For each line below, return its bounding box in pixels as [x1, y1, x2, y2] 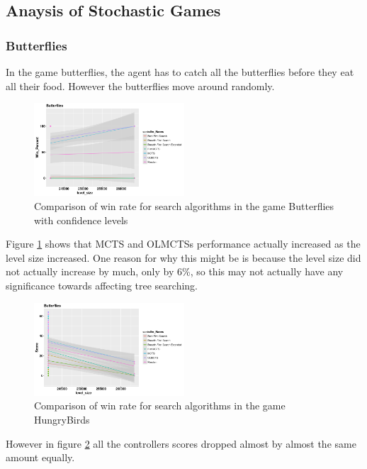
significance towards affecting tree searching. [6, 277, 198, 292]
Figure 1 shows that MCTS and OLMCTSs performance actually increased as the [6, 236, 361, 251]
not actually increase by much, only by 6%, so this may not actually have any [6, 264, 344, 279]
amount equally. [6, 450, 75, 465]
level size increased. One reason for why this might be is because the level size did [6, 250, 361, 265]
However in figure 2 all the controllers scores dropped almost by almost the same [6, 436, 356, 451]
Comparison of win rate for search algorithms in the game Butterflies [34, 199, 334, 214]
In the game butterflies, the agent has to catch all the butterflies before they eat [6, 65, 354, 79]
